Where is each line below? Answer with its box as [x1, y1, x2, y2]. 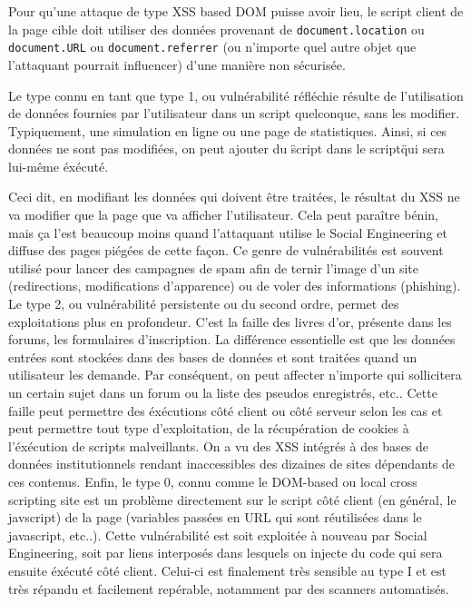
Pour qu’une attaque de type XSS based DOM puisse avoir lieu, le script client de [8, 2, 464, 20]
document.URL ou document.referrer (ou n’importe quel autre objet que [8, 37, 417, 56]
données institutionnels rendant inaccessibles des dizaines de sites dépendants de [8, 454, 456, 473]
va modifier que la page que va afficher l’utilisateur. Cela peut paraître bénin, [8, 205, 438, 224]
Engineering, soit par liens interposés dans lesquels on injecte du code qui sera [8, 543, 443, 562]
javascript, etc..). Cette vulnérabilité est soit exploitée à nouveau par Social [8, 525, 427, 544]
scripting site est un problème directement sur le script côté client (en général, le [8, 490, 456, 509]
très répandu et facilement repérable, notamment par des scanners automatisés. [8, 579, 449, 598]
